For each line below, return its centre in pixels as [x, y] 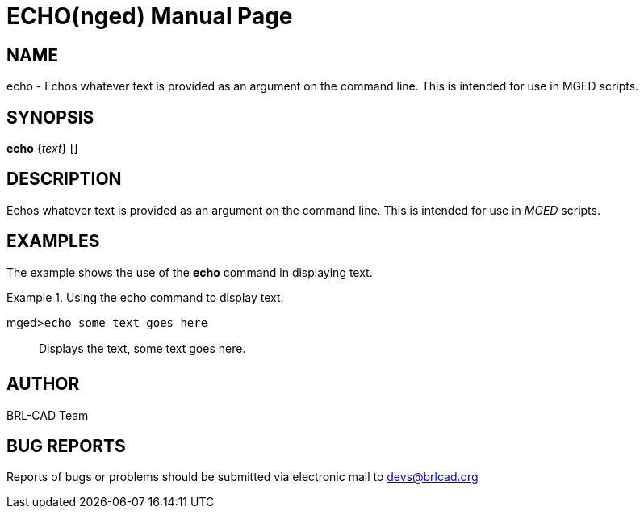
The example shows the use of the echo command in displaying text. [190, 272]
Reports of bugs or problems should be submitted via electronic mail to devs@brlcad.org [243, 477]
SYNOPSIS [50, 117]
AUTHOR [43, 384]
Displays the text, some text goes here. [142, 348]
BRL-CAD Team [48, 415]
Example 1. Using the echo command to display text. [145, 297]
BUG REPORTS [66, 446]
